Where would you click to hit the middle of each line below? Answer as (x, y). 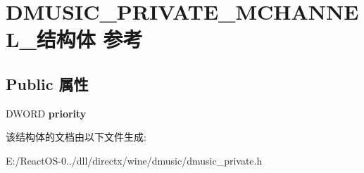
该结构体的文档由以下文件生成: (76, 137)
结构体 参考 (89, 39)
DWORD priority (46, 113)
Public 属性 (47, 83)
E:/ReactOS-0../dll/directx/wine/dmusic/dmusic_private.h (134, 160)
